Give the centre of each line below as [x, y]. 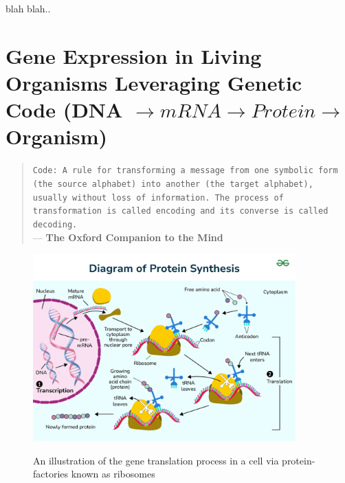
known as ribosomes [113, 474]
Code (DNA [64, 110]
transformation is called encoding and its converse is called [180, 211]
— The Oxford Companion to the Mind [128, 237]
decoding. [55, 224]
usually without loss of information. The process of [158, 198]
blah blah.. [28, 8]
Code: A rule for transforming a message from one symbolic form [185, 171]
